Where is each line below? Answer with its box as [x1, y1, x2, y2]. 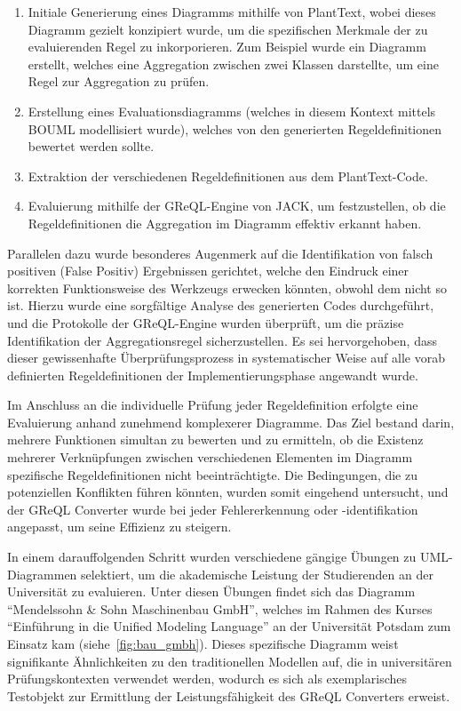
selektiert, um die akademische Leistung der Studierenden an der [81, 564, 433, 583]
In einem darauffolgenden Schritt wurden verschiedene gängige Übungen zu [7, 547, 417, 566]
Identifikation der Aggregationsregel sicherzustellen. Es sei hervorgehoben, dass [7, 331, 437, 349]
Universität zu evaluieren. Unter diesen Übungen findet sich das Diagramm [7, 582, 416, 601]
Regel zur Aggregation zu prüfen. [28, 72, 210, 91]
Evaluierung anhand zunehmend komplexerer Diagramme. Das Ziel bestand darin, [7, 412, 455, 431]
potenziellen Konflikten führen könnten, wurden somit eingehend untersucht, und [7, 483, 449, 501]
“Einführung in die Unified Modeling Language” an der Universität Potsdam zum [7, 617, 451, 635]
